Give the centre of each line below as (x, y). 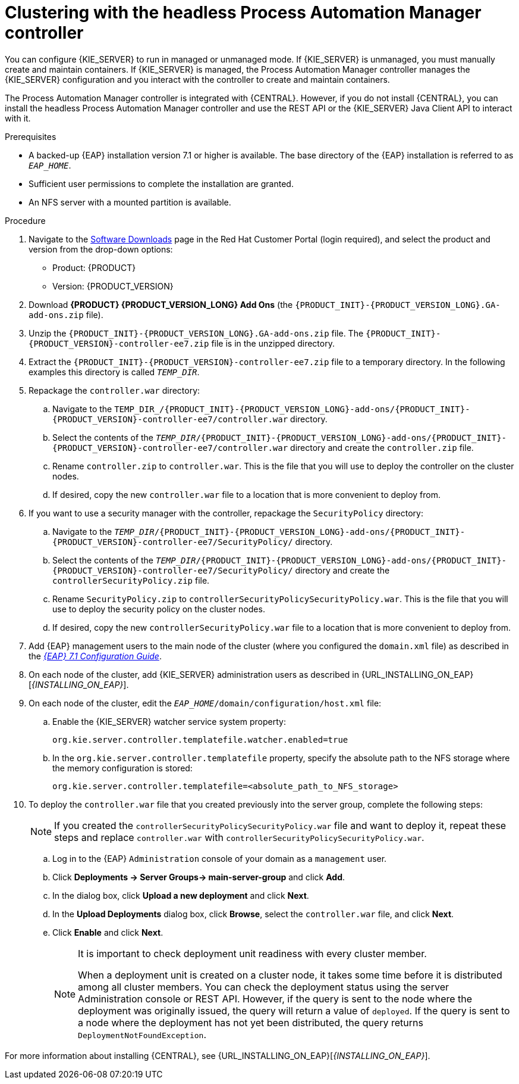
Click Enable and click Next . (108, 932)
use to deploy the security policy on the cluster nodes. (159, 609)
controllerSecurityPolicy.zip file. (131, 580)
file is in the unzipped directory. (273, 343)
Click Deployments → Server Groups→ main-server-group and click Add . (199, 877)
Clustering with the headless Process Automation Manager (243, 13)
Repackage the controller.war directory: (114, 390)
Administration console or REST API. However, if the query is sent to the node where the (275, 999)
